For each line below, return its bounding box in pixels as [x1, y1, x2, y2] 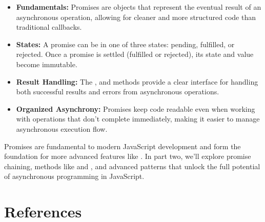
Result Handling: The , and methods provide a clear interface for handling [16, 76, 258, 87]
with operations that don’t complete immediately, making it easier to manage [16, 113, 260, 124]
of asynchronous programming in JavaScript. [4, 171, 145, 181]
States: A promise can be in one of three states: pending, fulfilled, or [16, 38, 235, 49]
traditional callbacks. [16, 22, 82, 32]
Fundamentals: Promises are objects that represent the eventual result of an [16, 2, 261, 12]
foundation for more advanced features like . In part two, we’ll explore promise [4, 151, 251, 162]
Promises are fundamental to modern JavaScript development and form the [4, 140, 241, 151]
